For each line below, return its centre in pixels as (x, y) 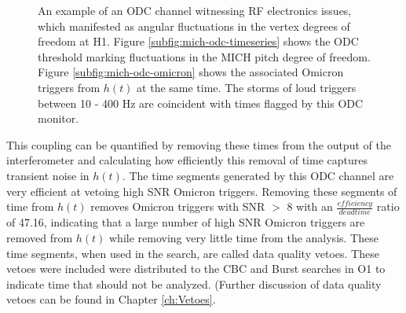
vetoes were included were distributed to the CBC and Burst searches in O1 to (196, 269)
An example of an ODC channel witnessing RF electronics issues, (195, 10)
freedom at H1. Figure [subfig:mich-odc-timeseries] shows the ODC (198, 41)
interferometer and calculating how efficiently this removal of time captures (187, 160)
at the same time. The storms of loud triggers (247, 87)
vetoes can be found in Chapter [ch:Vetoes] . (111, 299)
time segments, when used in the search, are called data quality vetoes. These (193, 253)
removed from (40, 238)
